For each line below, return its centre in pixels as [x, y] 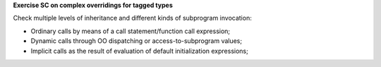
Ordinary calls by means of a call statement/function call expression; [131, 31]
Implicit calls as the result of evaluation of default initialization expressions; [139, 51]
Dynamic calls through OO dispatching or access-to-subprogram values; [137, 41]
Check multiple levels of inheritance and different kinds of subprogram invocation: [132, 18]
